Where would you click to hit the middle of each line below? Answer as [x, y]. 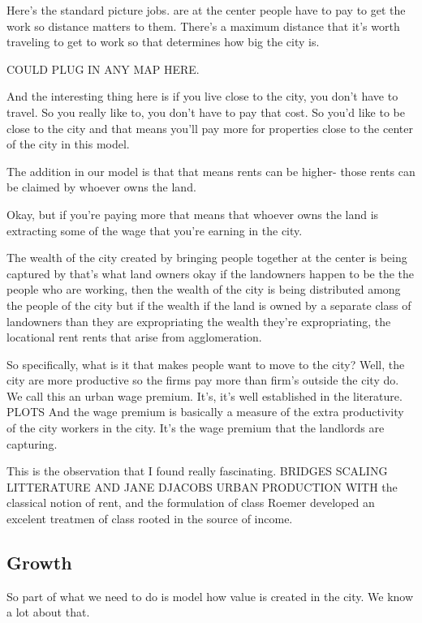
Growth [39, 563]
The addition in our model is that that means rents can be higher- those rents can [211, 171]
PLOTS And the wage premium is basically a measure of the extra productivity [205, 412]
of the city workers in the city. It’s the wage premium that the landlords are [196, 428]
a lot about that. [48, 612]
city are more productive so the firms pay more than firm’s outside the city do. [203, 380]
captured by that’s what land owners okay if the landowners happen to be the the [211, 273]
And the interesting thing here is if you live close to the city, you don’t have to [202, 96]
